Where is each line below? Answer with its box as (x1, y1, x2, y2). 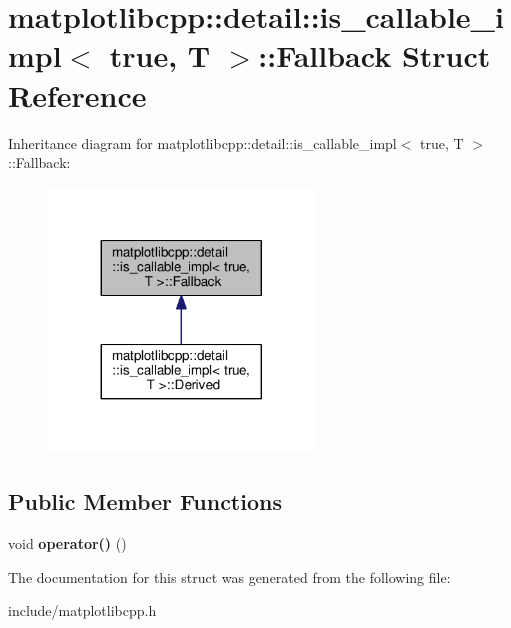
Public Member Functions (8, 486, 282, 517)
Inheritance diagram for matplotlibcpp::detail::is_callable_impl (8, 132, 397, 153)
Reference (8, 74, 147, 115)
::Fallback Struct (258, 35, 491, 76)
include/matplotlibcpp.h (8, 600, 157, 621)
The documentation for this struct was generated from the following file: (8, 566, 451, 587)
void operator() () (8, 533, 127, 554)
